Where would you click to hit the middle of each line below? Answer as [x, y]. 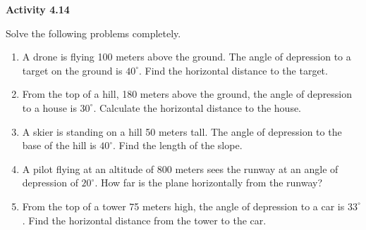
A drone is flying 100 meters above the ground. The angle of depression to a [187, 57]
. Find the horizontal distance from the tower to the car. [144, 220]
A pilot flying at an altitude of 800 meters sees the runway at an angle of [180, 168]
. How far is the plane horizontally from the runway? [209, 183]
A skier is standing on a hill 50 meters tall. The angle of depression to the [182, 131]
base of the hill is [59, 145]
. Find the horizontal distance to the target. [233, 70]
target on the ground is [72, 70]
